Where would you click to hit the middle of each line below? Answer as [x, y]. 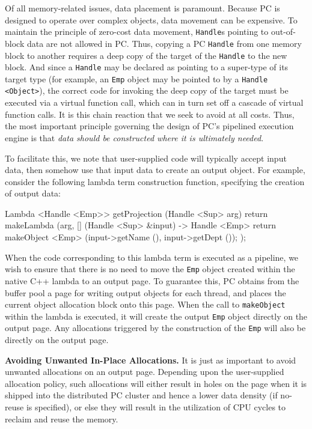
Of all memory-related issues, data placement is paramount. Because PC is [142, 8]
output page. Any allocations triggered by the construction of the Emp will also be [155, 328]
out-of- [283, 32]
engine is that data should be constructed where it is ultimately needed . [134, 137]
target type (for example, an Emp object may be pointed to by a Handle [136, 78]
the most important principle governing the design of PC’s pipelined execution [149, 126]
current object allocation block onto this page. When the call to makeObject [145, 304]
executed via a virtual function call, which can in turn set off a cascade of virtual [154, 102]
